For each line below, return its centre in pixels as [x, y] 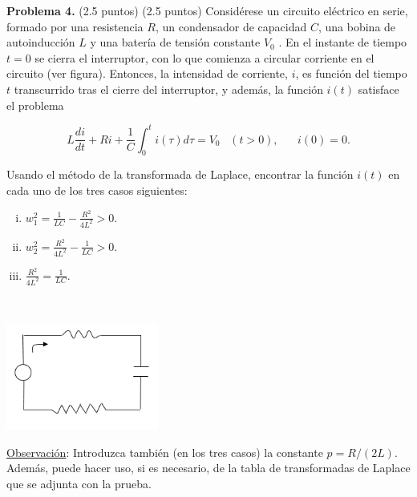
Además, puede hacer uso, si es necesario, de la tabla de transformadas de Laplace [208, 468]
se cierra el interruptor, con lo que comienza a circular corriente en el [204, 57]
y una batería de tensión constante [175, 42]
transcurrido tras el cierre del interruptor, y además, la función [168, 89]
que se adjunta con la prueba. [79, 484]
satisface [379, 89]
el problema [35, 105]
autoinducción [41, 42]
